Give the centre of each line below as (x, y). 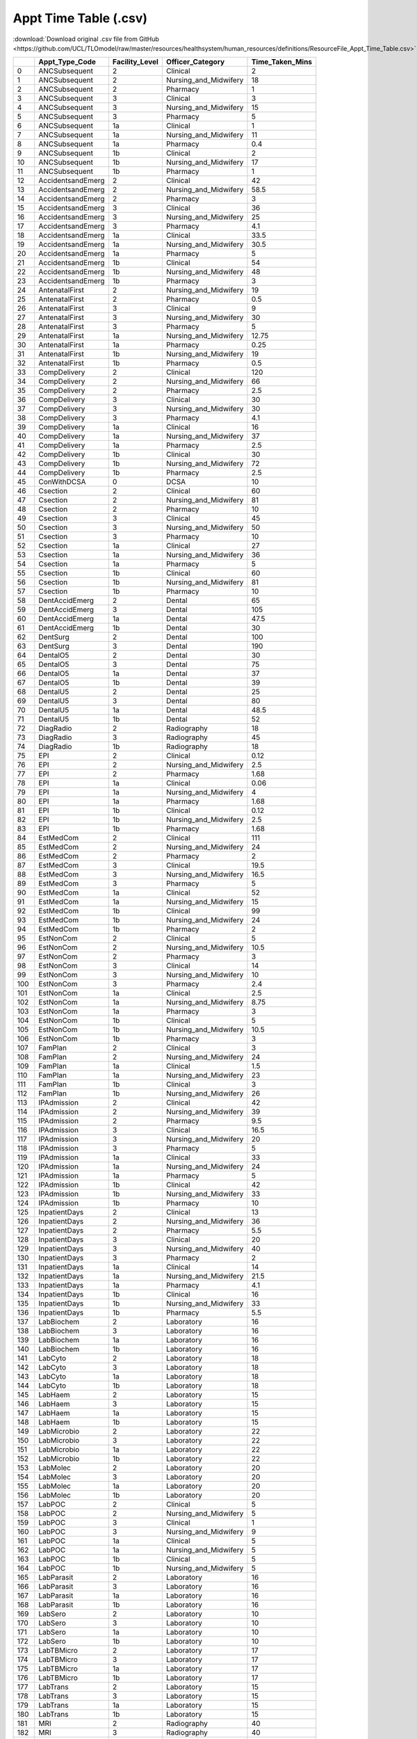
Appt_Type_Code (67, 62)
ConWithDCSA (62, 482)
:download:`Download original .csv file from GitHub (86, 39)
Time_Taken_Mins (282, 62)
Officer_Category (195, 62)
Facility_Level (136, 62)
